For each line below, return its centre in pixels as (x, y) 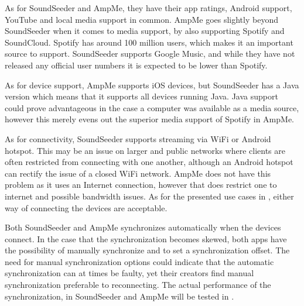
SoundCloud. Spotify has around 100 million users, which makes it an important (149, 42)
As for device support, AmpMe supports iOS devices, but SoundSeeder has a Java (152, 85)
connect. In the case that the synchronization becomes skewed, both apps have (146, 238)
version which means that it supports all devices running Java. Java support (141, 96)
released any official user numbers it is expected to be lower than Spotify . (136, 65)
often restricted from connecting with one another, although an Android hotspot (149, 162)
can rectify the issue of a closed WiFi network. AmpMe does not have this (138, 173)
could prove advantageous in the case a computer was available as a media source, (152, 107)
